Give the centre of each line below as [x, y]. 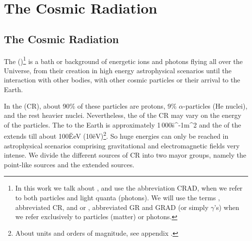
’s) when [227, 207]
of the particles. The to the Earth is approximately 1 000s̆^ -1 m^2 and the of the [123, 124]
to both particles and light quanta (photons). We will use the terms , [118, 198]
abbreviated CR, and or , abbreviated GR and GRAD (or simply [112, 207]
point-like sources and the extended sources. [69, 164]
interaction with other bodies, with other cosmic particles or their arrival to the [122, 80]
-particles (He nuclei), [215, 105]
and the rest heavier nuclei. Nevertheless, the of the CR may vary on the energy [123, 115]
